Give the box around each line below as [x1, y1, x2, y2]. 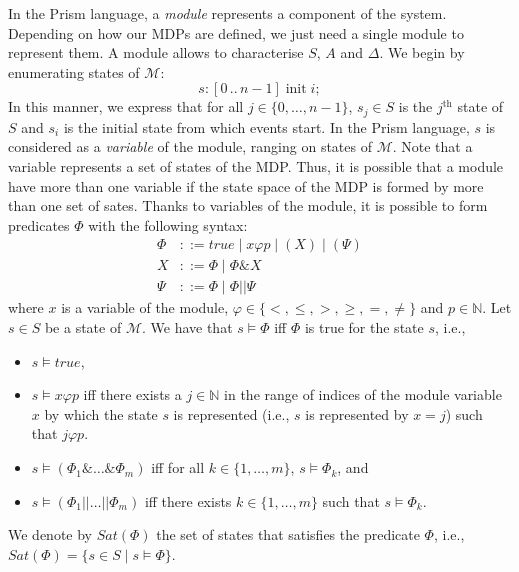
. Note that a [392, 136, 473, 157]
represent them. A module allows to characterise [8, 42, 304, 63]
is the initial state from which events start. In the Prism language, [63, 116, 470, 137]
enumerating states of [8, 61, 140, 82]
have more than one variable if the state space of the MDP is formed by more [8, 175, 484, 196]
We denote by [8, 524, 92, 545]
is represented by [305, 403, 409, 424]
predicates [8, 214, 70, 235]
